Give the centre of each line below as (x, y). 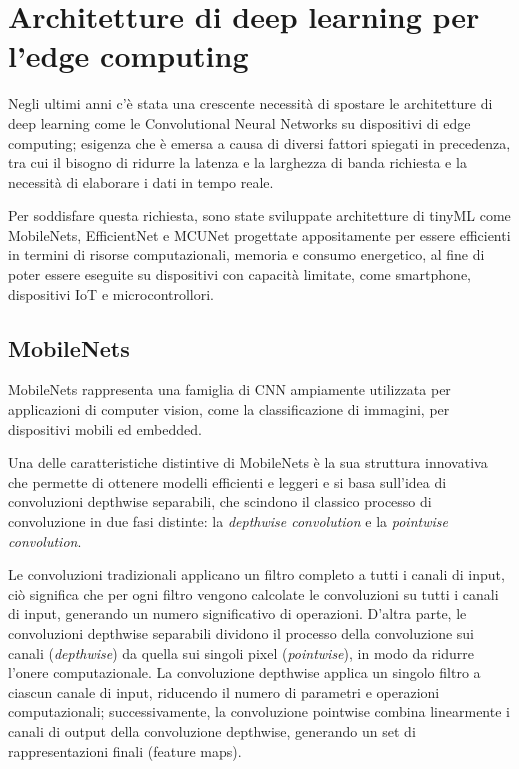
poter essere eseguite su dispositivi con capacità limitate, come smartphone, (239, 274)
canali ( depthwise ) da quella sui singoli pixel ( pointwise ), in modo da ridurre (241, 652)
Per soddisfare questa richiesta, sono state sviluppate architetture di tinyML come (259, 215)
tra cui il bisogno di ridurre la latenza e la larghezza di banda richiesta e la (237, 162)
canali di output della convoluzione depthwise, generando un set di (212, 730)
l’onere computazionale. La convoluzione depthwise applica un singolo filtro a (244, 672)
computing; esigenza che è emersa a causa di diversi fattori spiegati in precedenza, (259, 142)
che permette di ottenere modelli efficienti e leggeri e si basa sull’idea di (227, 481)
